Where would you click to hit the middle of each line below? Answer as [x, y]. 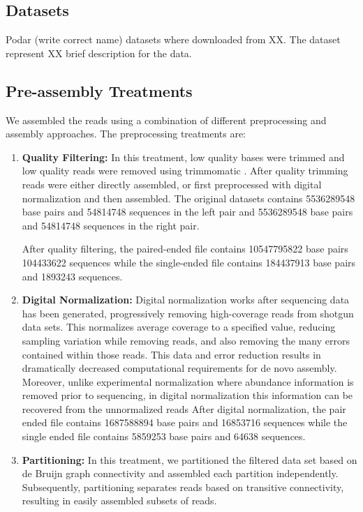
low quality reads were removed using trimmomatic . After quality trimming [185, 171]
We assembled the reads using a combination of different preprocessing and [166, 120]
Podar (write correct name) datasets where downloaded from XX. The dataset [173, 39]
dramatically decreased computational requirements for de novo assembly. [179, 368]
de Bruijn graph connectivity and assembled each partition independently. [180, 473]
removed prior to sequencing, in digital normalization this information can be [187, 395]
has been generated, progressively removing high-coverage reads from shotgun [188, 313]
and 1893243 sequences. [72, 276]
